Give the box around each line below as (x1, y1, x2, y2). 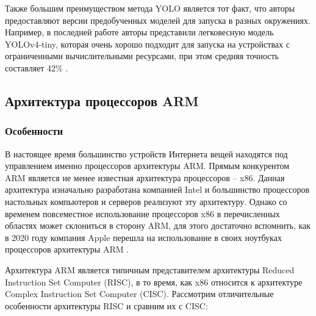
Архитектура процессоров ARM (5, 91, 199, 110)
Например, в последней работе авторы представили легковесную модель (5, 26, 274, 38)
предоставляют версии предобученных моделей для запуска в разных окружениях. (5, 13, 311, 26)
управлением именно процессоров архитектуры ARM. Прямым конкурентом (5, 159, 290, 172)
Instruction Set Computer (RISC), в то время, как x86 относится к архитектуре (5, 275, 303, 288)
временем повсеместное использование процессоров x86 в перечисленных (5, 207, 280, 220)
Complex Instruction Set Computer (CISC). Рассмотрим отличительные (5, 287, 274, 300)
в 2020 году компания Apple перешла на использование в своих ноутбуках (5, 231, 282, 243)
